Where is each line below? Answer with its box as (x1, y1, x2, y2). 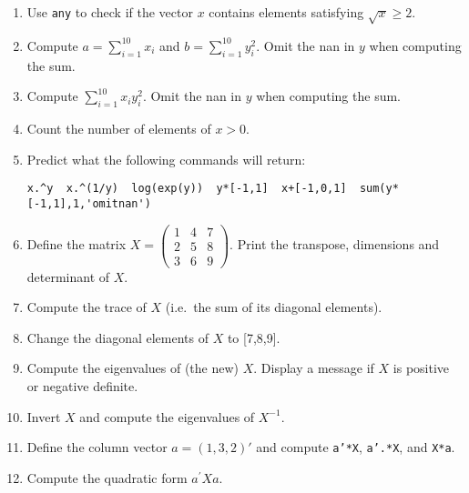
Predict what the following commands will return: (26, 149, 306, 168)
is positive (393, 358, 450, 377)
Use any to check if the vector (26, 3, 193, 21)
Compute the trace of (26, 297, 147, 317)
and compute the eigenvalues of (79, 407, 255, 426)
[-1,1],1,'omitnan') (26, 196, 151, 210)
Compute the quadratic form (26, 468, 188, 487)
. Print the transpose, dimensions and (229, 235, 440, 254)
